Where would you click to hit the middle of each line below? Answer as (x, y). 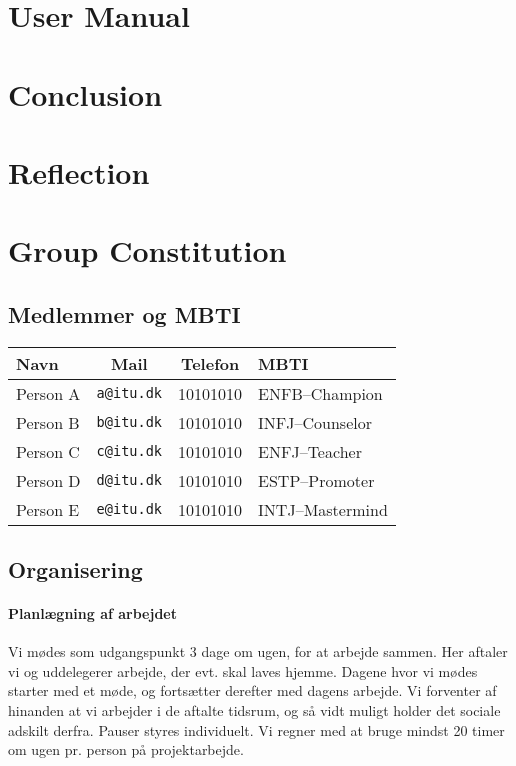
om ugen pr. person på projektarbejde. (126, 749)
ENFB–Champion (320, 393)
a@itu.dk (129, 393)
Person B (48, 422)
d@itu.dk (129, 480)
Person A (48, 393)
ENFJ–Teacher (310, 451)
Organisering (75, 569)
